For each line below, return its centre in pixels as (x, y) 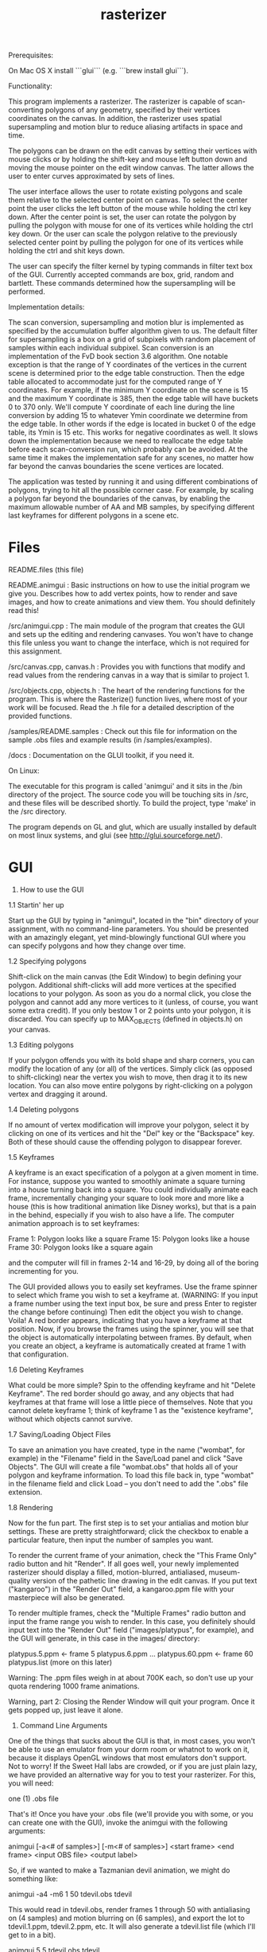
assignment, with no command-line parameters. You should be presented (128, 929)
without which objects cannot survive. (71, 1419)
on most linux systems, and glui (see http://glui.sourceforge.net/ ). (116, 835)
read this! (24, 611)
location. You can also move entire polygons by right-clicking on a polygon (130, 1085)
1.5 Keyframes (31, 1157)
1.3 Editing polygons (41, 1044)
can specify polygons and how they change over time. (97, 946)
